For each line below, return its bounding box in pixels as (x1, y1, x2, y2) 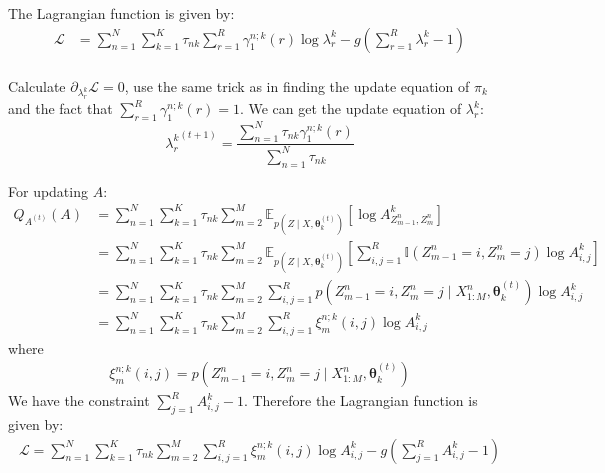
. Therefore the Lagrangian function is (243, 390, 478, 411)
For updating (8, 180, 88, 201)
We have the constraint (8, 390, 150, 411)
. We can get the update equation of (239, 98, 462, 119)
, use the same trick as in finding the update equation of (124, 75, 470, 96)
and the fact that (8, 98, 113, 119)
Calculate (8, 75, 66, 96)
